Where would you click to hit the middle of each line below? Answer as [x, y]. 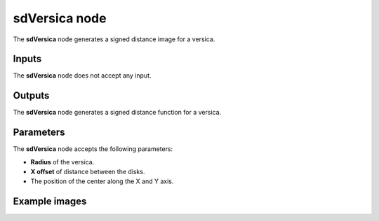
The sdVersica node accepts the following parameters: [93, 149]
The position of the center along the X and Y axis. [102, 181]
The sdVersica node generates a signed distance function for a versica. [117, 113]
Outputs [31, 95]
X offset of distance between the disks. [88, 172]
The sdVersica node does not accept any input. [82, 76]
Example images [50, 202]
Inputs [27, 59]
